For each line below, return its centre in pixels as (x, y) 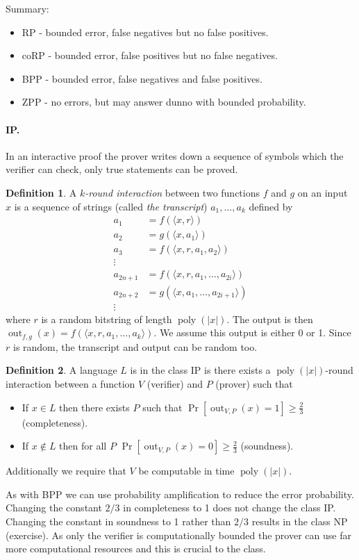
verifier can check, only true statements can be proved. (122, 169)
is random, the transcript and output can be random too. (135, 346)
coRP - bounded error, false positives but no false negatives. (150, 55)
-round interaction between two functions (172, 192)
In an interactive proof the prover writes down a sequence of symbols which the (175, 155)
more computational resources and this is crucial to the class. (136, 549)
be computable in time (186, 471)
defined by (271, 206)
